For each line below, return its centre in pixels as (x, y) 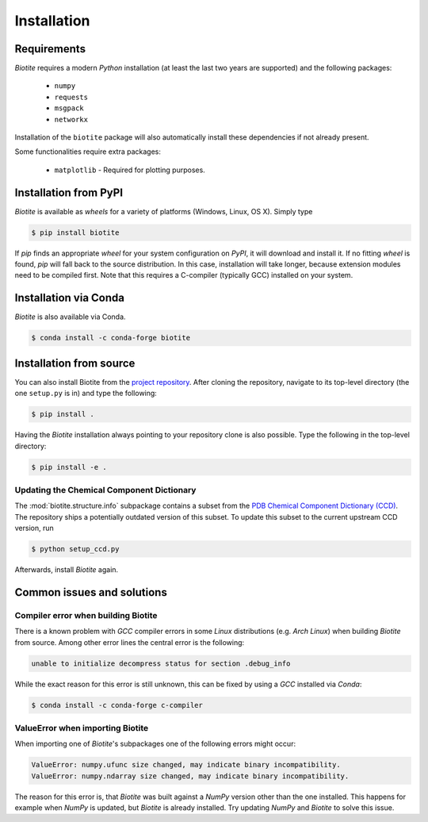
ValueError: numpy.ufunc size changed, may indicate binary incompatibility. (186, 765)
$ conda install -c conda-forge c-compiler (117, 705)
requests (71, 97)
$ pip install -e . (69, 467)
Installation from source (75, 363)
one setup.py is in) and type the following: (86, 394)
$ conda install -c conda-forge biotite (111, 338)
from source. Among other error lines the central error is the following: (130, 642)
